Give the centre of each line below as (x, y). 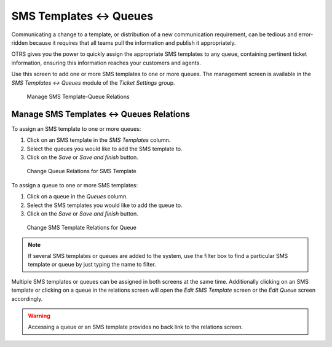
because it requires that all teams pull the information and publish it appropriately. (132, 42)
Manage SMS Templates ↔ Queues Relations (101, 114)
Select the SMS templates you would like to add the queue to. (105, 205)
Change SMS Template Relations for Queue (81, 228)
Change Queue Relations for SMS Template (81, 171)
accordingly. (27, 298)
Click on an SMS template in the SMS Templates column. (99, 140)
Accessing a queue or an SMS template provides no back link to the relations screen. (136, 327)
